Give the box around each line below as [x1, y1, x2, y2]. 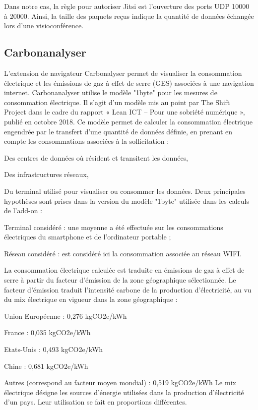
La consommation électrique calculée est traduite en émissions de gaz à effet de [4, 265, 245, 275]
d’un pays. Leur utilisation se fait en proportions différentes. [4, 397, 187, 407]
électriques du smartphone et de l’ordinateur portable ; [4, 232, 171, 242]
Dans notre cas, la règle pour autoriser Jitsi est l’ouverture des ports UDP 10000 [4, 1, 250, 11]
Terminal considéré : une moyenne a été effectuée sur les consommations [4, 222, 223, 232]
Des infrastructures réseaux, [4, 169, 89, 179]
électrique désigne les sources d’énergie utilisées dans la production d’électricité [4, 387, 244, 397]
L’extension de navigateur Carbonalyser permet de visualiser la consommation [4, 67, 242, 78]
